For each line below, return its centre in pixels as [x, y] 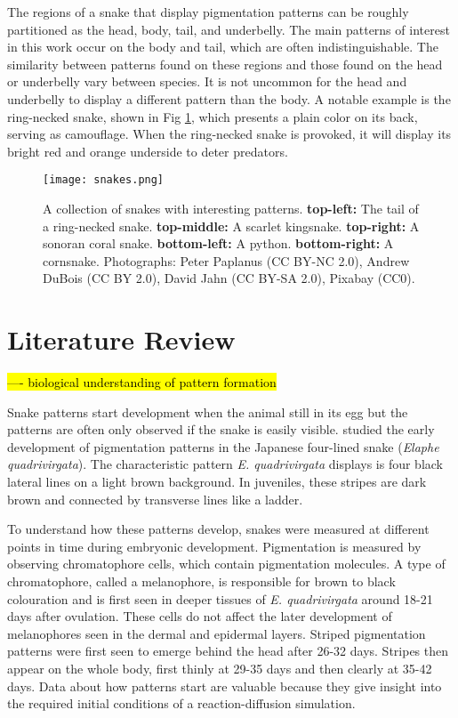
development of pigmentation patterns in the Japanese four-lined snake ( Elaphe [223, 446]
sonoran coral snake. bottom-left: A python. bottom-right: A [218, 243]
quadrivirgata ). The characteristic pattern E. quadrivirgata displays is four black [225, 464]
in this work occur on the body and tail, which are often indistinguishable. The [223, 47]
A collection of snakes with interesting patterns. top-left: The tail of [231, 208]
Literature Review [121, 339]
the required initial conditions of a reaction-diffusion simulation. [181, 703]
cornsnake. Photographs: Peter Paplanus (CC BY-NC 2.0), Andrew [226, 260]
